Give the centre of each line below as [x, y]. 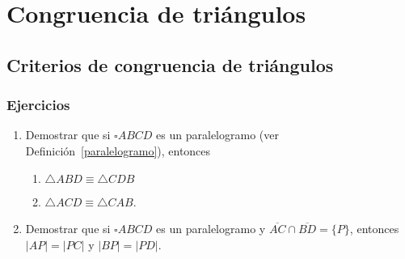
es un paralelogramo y [211, 229]
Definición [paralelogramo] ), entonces [118, 150]
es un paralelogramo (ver [217, 135]
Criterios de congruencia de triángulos [170, 64]
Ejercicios [38, 105]
